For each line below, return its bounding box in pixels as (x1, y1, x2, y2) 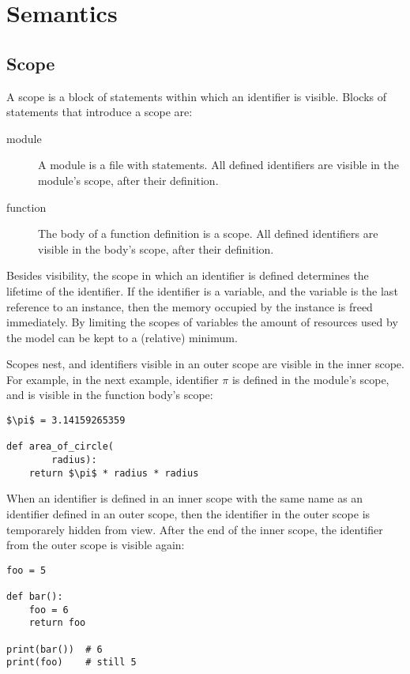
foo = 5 (6, 564, 47, 576)
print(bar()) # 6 (6, 643, 103, 655)
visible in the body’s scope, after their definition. (38, 240, 274, 257)
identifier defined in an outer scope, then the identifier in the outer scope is (6, 505, 371, 522)
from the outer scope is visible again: (6, 537, 185, 553)
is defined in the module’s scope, (231, 371, 389, 387)
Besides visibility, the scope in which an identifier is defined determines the (6, 267, 369, 284)
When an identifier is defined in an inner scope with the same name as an (6, 490, 363, 506)
